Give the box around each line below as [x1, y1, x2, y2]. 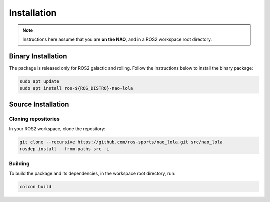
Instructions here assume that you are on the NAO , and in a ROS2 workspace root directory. [22, 36, 212, 42]
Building [9, 160, 30, 167]
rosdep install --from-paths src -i [19, 146, 110, 152]
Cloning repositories [9, 115, 60, 122]
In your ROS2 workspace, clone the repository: [9, 125, 106, 132]
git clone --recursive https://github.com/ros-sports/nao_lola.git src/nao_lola [19, 139, 223, 145]
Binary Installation [9, 52, 67, 60]
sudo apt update [19, 78, 60, 84]
